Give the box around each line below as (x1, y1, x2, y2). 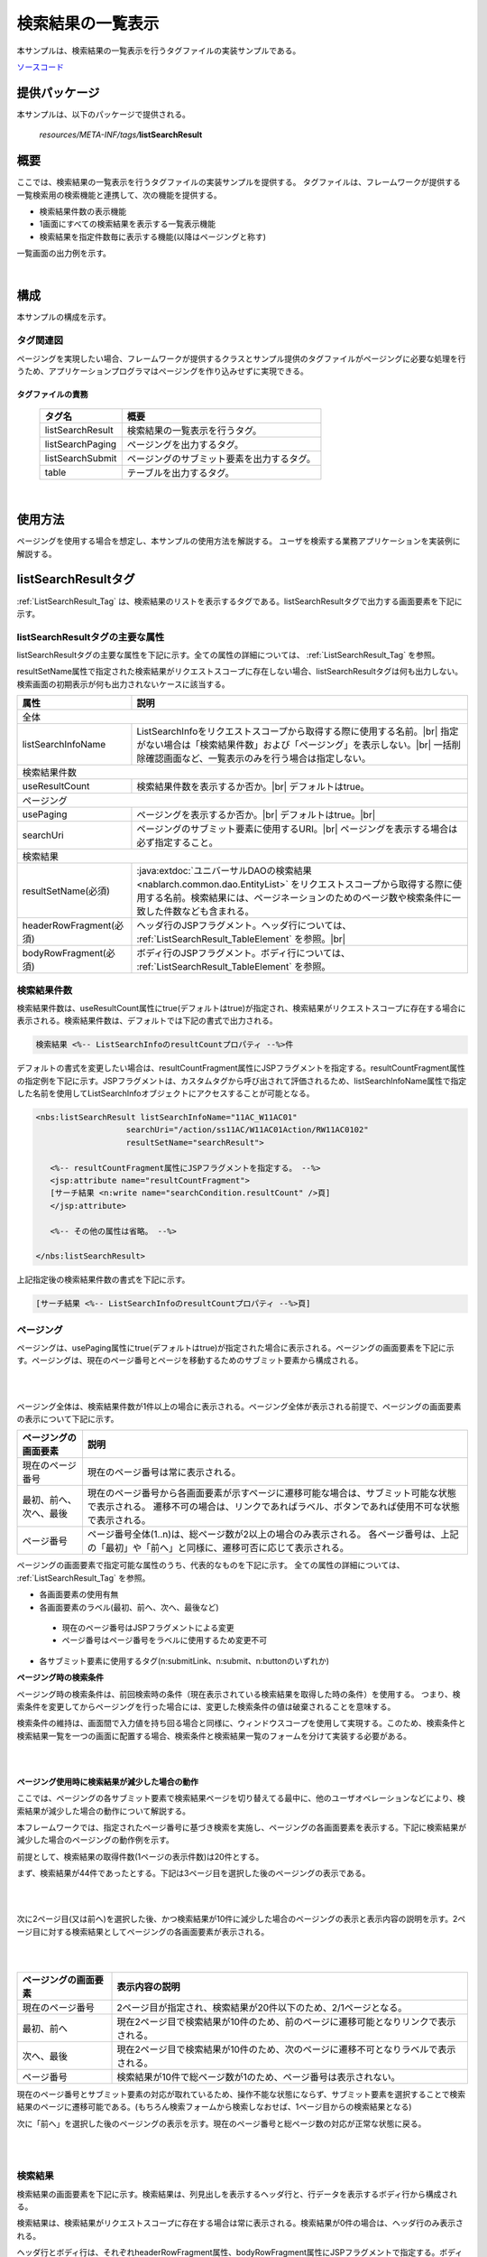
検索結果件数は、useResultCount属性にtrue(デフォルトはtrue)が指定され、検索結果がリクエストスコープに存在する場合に (16, 1002, 466, 1013)
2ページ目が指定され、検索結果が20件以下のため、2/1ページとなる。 (116, 2001, 408, 2013)
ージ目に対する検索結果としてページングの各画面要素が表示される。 (16, 1926, 270, 1937)
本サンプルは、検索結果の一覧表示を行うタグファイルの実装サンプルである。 (16, 45, 301, 56)
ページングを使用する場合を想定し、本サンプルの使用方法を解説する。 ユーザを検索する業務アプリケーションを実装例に (16, 535, 461, 546)
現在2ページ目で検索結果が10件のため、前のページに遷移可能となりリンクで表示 (116, 2015, 456, 2028)
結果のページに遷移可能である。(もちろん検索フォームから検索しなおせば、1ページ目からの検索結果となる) (16, 2102, 412, 2113)
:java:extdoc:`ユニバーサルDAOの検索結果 (136, 865, 312, 878)
